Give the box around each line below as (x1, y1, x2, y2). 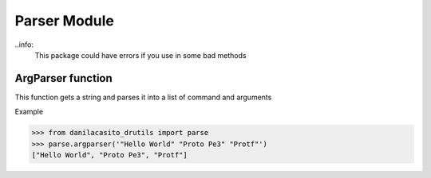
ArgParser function (14, 72, 113, 85)
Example (14, 107, 44, 117)
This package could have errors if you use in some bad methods (34, 50, 247, 60)
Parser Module (14, 12, 115, 29)
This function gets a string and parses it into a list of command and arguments (14, 92, 272, 102)
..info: (14, 40, 34, 49)
